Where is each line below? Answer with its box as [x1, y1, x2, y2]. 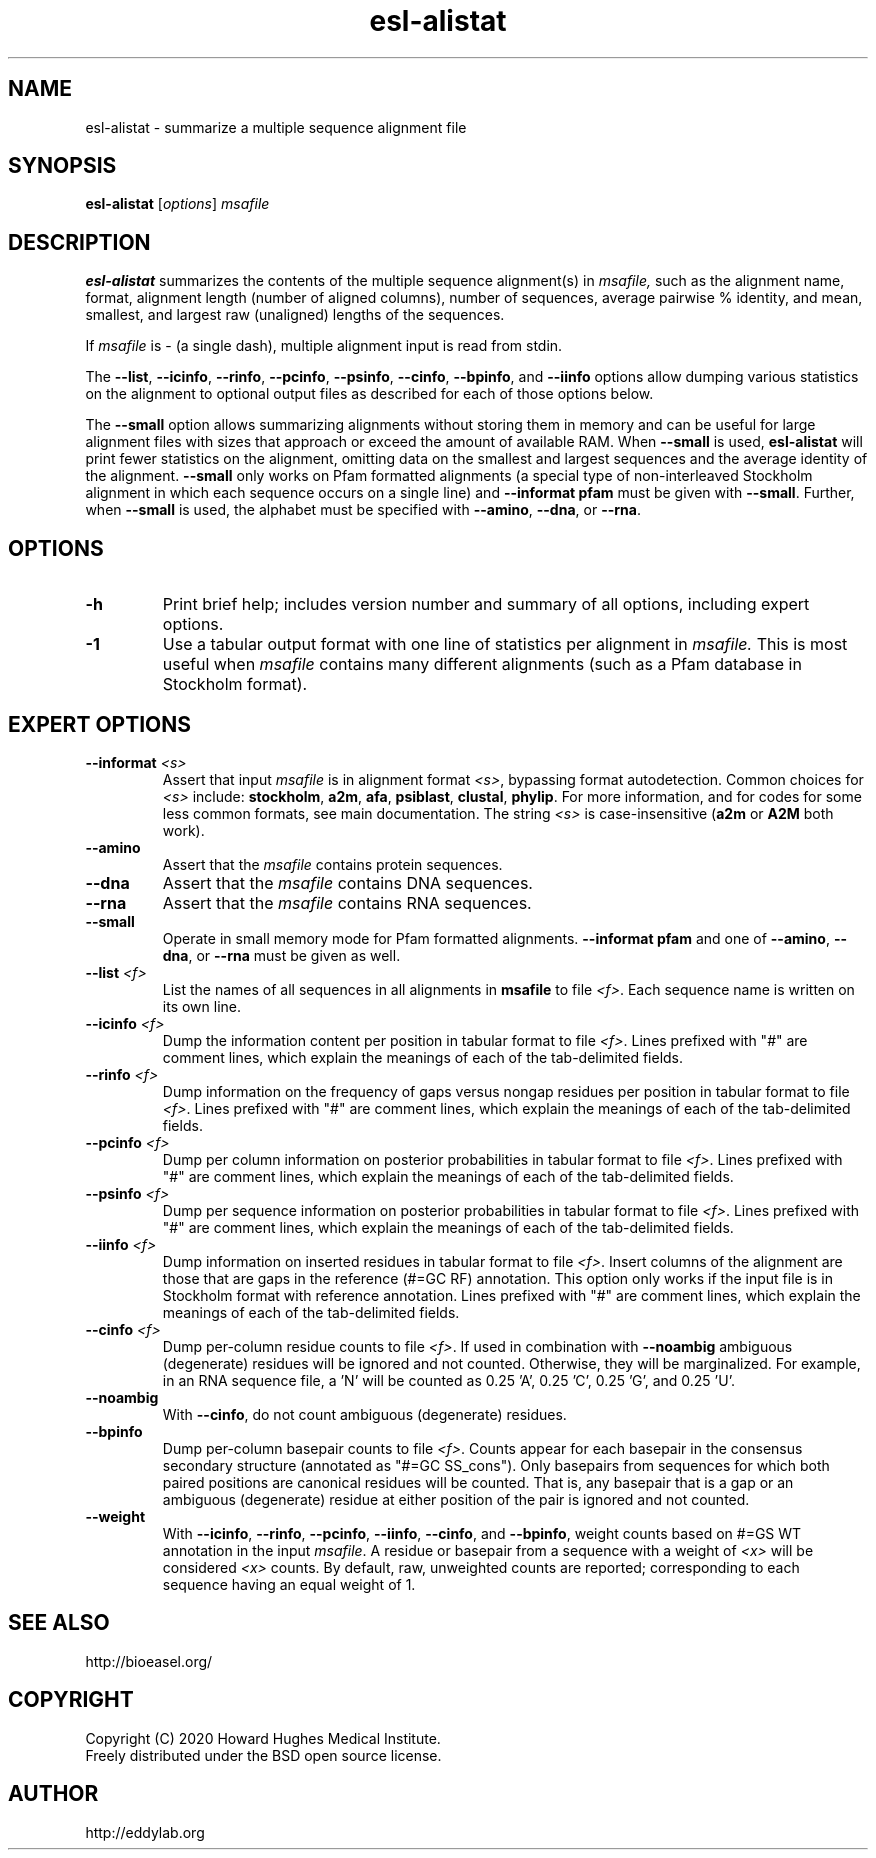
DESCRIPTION [8, 229, 151, 255]
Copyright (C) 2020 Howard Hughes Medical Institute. [85, 1729, 441, 1747]
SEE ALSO [8, 1610, 110, 1636]
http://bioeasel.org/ [85, 1652, 213, 1670]
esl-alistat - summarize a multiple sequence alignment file [85, 118, 467, 136]
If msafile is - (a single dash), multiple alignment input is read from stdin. [85, 337, 563, 355]
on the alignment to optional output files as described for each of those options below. [85, 385, 654, 403]
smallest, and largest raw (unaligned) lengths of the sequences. [85, 306, 505, 324]
